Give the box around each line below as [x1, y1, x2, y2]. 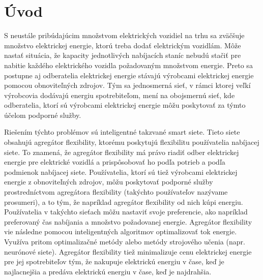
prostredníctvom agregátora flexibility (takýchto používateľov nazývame [4, 186, 228, 197]
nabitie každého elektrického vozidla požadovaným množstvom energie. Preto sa [4, 59, 253, 70]
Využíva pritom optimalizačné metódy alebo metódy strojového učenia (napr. [4, 236, 245, 246]
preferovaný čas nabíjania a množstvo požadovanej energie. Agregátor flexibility [4, 216, 252, 227]
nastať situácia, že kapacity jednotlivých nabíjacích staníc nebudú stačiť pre [4, 50, 241, 60]
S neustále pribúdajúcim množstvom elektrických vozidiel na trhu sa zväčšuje [4, 30, 245, 41]
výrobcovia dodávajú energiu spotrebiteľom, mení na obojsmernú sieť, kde [4, 89, 235, 100]
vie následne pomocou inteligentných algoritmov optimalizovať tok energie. [4, 226, 237, 237]
